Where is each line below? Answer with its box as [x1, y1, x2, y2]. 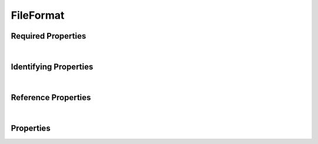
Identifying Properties [11, 61, 94, 71]
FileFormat [11, 9, 65, 22]
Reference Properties [11, 92, 91, 102]
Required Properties [11, 31, 87, 41]
